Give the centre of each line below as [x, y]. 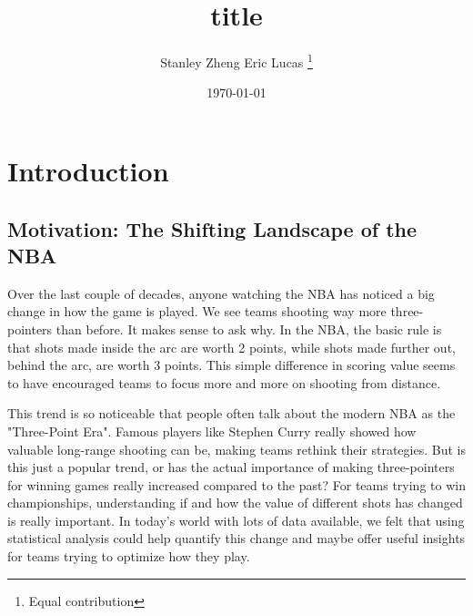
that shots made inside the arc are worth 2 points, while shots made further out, [231, 347]
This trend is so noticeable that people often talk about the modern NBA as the [231, 413]
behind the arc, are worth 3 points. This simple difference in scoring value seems [231, 365]
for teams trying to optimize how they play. [129, 556]
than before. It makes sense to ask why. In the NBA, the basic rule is [249, 329]
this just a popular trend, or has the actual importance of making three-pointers [231, 467]
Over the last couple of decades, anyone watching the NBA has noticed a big [221, 293]
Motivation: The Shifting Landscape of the [212, 228]
